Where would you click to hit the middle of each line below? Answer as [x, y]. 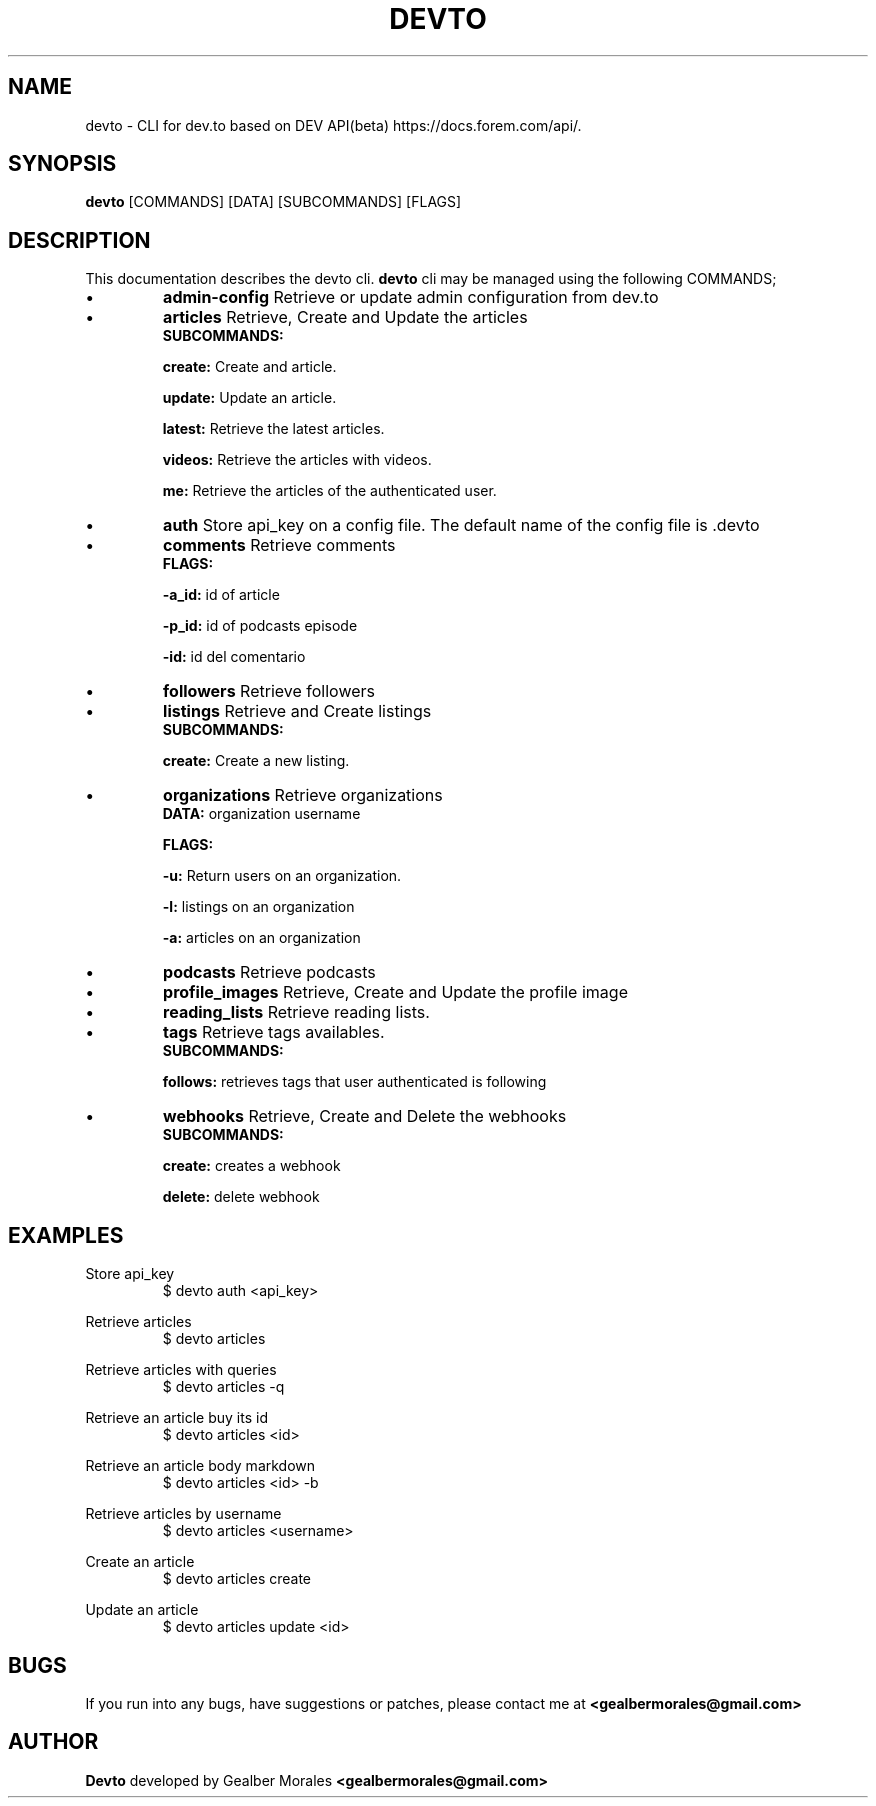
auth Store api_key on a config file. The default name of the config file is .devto [461, 525]
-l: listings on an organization [258, 907]
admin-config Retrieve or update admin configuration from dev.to [411, 297]
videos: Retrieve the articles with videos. [297, 460]
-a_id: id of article [221, 595]
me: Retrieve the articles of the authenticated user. [329, 491]
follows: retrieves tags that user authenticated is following [354, 1082]
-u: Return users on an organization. [282, 876]
